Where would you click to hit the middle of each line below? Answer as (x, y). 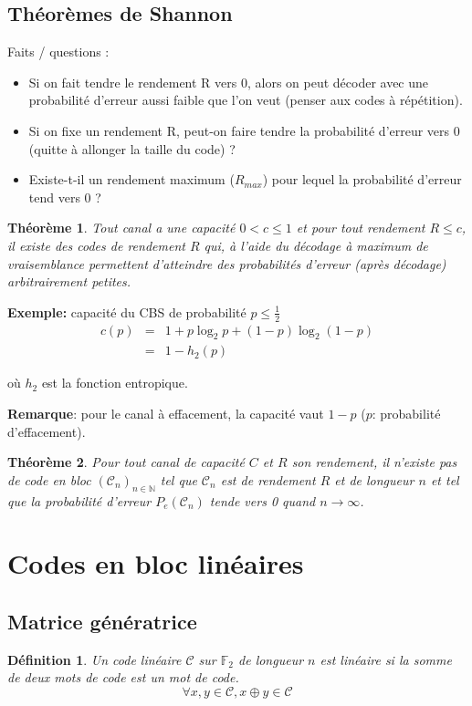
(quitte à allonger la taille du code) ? (132, 148)
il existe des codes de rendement (96, 245)
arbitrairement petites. (69, 281)
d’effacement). (47, 431)
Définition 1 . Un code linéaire (94, 659)
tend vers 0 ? (65, 197)
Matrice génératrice (102, 621)
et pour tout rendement (361, 228)
